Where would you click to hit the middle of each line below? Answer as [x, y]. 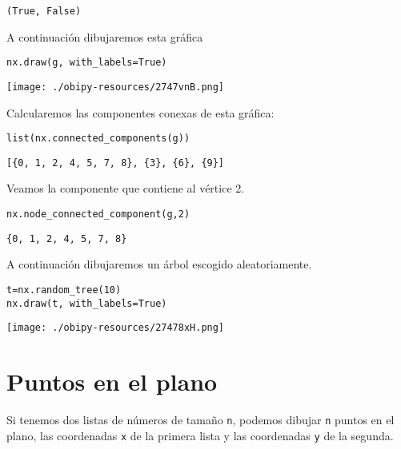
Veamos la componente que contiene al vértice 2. [126, 188]
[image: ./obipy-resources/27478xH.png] [116, 328]
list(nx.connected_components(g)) [98, 139]
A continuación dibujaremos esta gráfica [105, 36]
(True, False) [44, 11]
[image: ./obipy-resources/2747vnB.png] [116, 87]
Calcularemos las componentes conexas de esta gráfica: [140, 112]
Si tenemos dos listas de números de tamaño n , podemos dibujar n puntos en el [200, 420]
